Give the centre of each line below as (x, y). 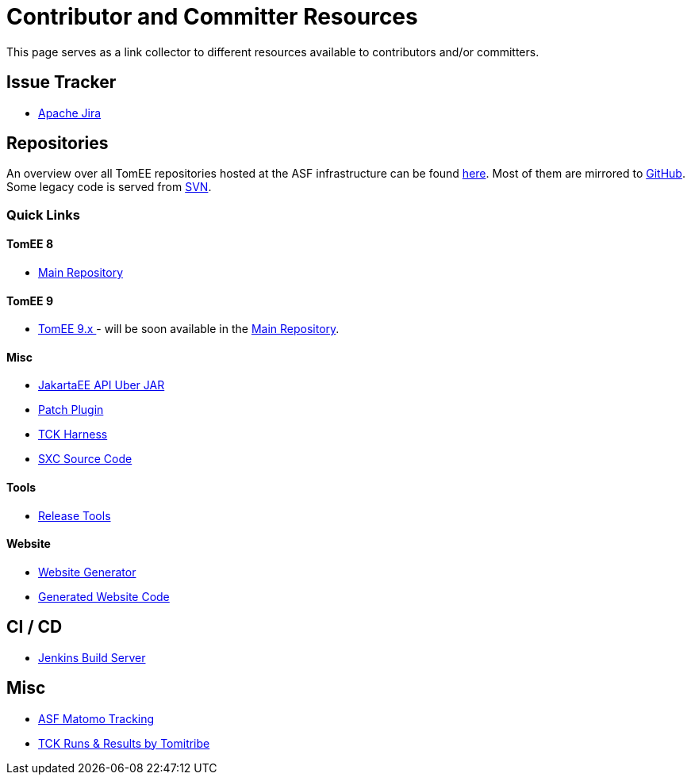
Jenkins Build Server (92, 657)
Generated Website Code (104, 596)
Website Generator (87, 572)
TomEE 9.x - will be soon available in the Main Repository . (189, 329)
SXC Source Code (85, 459)
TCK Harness (73, 435)
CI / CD (35, 627)
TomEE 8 (30, 244)
